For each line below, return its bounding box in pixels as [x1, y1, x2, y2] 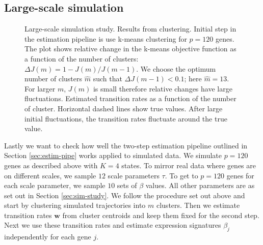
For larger [24, 83, 56, 94]
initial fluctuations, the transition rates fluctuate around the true [24, 113, 227, 124]
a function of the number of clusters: [24, 53, 139, 64]
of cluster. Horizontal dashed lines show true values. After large [24, 103, 223, 113]
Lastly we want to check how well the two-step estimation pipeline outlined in [4, 140, 248, 150]
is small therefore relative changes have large [93, 83, 232, 94]
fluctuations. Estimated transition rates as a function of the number [24, 93, 236, 104]
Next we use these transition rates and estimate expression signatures [4, 220, 221, 230]
